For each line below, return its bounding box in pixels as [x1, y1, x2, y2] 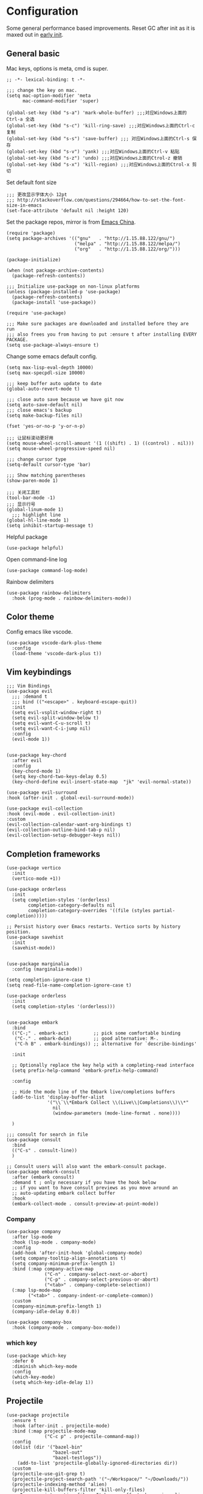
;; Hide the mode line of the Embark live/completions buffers [12, 1089, 175, 1095]
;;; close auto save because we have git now [6, 396, 123, 403]
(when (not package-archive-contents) [6, 267, 105, 274]
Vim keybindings [6, 667, 72, 677]
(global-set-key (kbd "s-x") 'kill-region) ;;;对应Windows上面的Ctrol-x [6, 161, 190, 168]
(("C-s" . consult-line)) [12, 1147, 78, 1154]
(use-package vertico [6, 865, 61, 871]
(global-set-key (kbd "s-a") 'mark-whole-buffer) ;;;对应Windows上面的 [6, 110, 187, 116]
